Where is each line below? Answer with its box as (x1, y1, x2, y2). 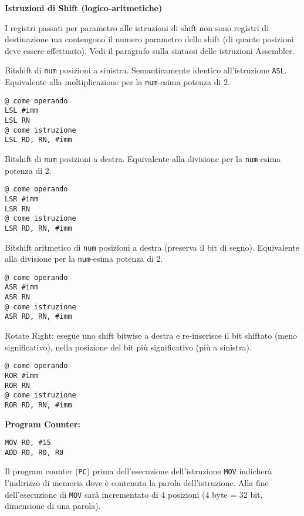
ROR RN (5, 381, 30, 390)
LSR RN (5, 204, 30, 213)
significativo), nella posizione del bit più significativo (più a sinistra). (5, 340, 252, 353)
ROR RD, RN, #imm (5, 400, 72, 409)
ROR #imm (5, 371, 39, 380)
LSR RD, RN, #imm (5, 224, 72, 232)
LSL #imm (5, 106, 39, 115)
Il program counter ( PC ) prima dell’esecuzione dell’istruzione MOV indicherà (5, 465, 272, 477)
